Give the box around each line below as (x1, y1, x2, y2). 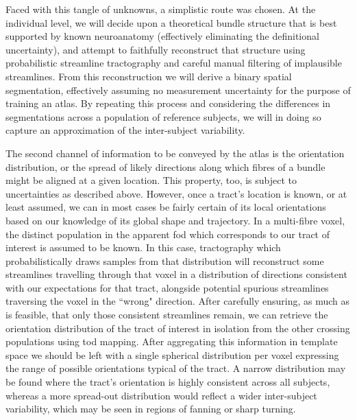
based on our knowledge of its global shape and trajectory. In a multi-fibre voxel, (5, 213, 345, 227)
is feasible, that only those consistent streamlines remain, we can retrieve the (5, 307, 328, 322)
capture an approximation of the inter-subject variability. (5, 123, 245, 137)
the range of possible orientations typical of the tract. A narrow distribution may (5, 361, 346, 375)
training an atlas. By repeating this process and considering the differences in (5, 96, 331, 110)
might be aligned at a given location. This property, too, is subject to (5, 173, 297, 187)
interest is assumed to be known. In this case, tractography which (5, 240, 281, 255)
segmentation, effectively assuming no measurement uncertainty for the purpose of (5, 82, 351, 97)
